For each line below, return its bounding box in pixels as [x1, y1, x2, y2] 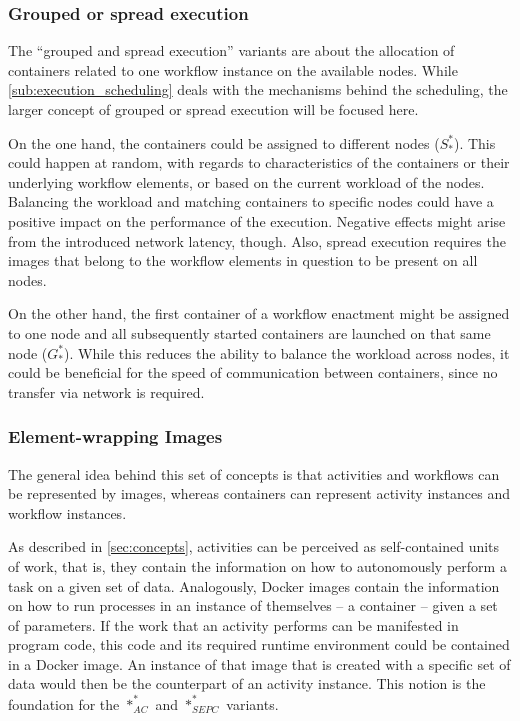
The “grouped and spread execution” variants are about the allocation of [8, 40, 455, 61]
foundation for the [8, 693, 120, 714]
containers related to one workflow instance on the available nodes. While [8, 59, 458, 80]
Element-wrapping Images [8, 424, 223, 449]
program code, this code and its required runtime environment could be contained [8, 634, 510, 655]
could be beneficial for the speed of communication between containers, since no [8, 362, 498, 383]
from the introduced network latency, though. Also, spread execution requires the [8, 230, 506, 251]
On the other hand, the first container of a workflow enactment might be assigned [8, 303, 510, 324]
